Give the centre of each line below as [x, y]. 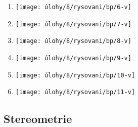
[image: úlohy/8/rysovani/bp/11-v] [75, 92]
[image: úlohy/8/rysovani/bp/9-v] [73, 58]
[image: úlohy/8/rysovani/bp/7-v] [73, 24]
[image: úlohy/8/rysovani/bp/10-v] [75, 75]
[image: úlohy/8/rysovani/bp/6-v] [73, 7]
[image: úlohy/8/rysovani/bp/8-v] [73, 41]
